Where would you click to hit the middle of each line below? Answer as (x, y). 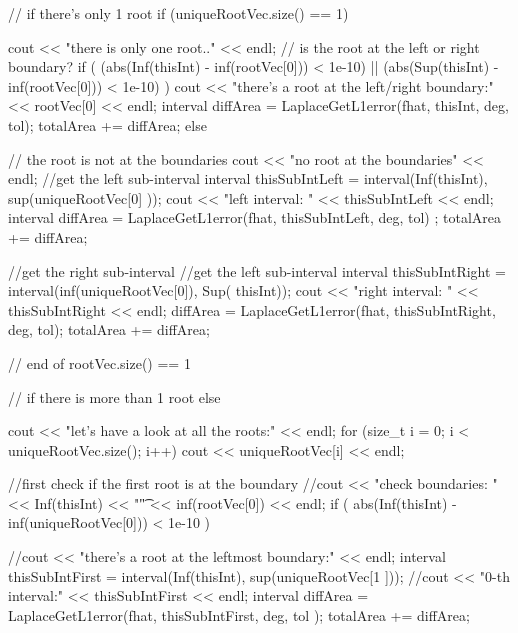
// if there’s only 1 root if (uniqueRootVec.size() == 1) (178, 13)
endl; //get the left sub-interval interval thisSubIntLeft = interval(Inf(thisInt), (248, 178)
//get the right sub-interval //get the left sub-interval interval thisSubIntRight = (257, 270)
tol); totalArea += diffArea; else (107, 124)
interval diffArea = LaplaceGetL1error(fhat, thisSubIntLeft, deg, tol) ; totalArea (254, 217)
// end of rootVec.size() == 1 (99, 362)
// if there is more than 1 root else (114, 396)
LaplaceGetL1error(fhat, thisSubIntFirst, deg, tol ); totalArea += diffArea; (239, 614)
